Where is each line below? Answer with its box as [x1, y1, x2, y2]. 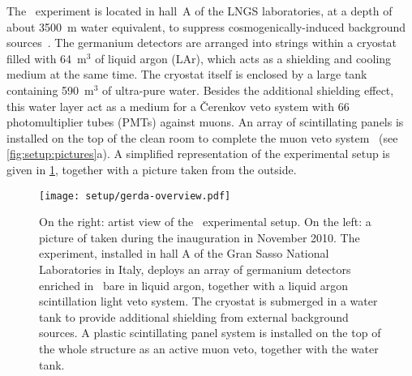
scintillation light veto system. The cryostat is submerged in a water [39, 293, 378, 310]
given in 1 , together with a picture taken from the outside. [6, 160, 297, 177]
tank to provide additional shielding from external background [39, 308, 349, 325]
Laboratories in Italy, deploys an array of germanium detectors [39, 260, 351, 277]
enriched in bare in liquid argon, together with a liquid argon [39, 276, 348, 293]
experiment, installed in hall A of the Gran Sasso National [39, 245, 329, 262]
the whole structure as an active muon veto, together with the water [39, 340, 379, 357]
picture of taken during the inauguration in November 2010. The [39, 229, 360, 246]
